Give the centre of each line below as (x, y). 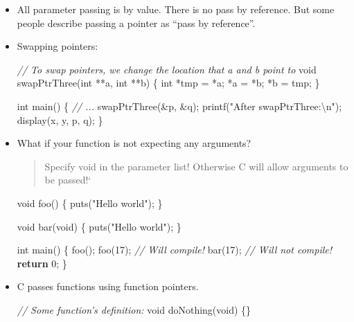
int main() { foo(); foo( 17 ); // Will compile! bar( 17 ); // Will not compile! (175, 250)
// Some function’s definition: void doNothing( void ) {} (134, 309)
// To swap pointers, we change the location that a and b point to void (167, 69)
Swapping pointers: (57, 46)
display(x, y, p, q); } (60, 119)
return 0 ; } (42, 263)
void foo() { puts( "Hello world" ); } (90, 203)
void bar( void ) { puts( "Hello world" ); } (99, 226)
